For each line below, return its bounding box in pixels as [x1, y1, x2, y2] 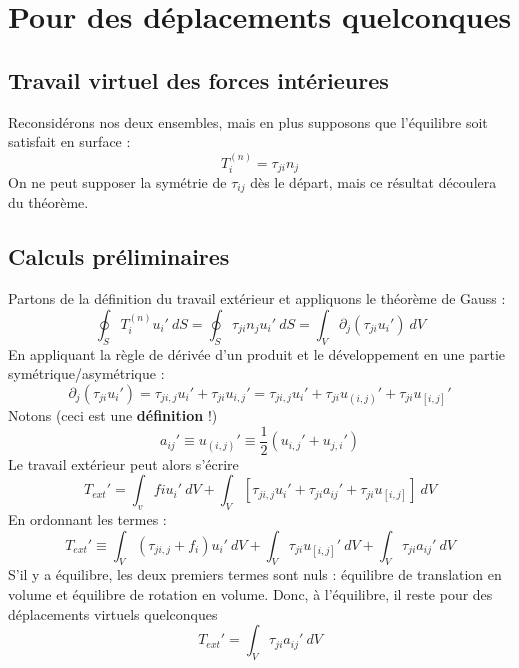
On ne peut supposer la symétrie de [8, 172, 227, 193]
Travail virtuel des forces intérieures [8, 64, 389, 95]
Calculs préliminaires [8, 241, 230, 272]
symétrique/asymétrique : [8, 363, 165, 384]
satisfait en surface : [8, 131, 131, 152]
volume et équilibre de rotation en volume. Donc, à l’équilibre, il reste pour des [8, 584, 493, 605]
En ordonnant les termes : [8, 509, 167, 530]
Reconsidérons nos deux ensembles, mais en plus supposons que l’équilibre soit [8, 111, 488, 132]
